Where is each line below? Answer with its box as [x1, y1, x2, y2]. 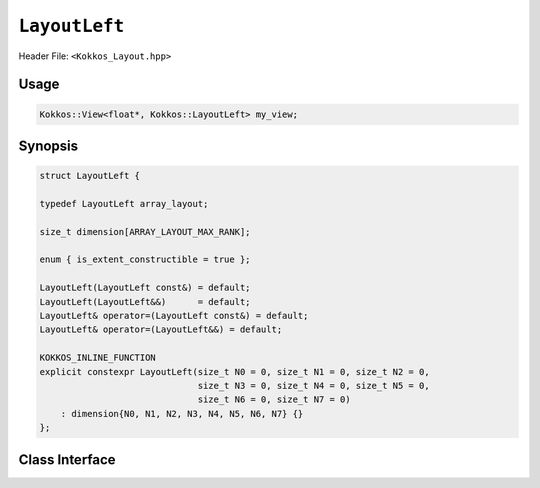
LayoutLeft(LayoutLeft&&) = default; [39, 296, 251, 307]
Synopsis [18, 137, 79, 154]
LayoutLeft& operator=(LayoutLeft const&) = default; [39, 310, 309, 322]
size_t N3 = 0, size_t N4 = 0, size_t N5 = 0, [197, 380, 430, 391]
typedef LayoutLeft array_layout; [39, 198, 209, 209]
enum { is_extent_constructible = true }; [39, 254, 251, 265]
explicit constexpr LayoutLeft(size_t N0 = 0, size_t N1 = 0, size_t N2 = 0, [39, 366, 430, 377]
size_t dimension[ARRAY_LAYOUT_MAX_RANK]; [39, 226, 251, 237]
